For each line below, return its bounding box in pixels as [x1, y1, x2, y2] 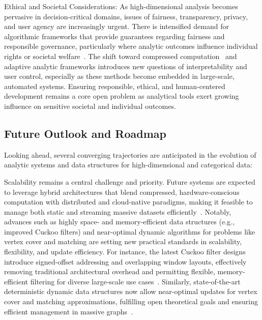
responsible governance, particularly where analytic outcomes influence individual [4, 41, 258, 51]
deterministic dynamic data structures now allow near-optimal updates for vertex [4, 286, 257, 297]
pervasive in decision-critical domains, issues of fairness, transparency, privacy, [4, 11, 248, 21]
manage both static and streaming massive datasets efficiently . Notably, [4, 206, 231, 217]
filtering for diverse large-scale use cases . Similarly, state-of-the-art [30, 276, 241, 286]
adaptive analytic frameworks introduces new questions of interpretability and [4, 61, 247, 71]
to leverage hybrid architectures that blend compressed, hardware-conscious [4, 186, 240, 197]
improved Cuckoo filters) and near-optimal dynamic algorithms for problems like [4, 226, 255, 237]
